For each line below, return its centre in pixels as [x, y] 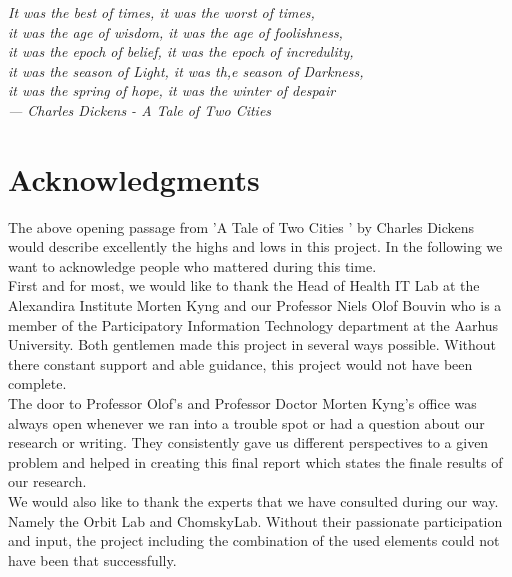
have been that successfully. [92, 559]
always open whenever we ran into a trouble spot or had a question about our [246, 422]
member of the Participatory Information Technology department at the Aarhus [253, 324]
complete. [37, 383]
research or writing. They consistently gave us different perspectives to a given [248, 442]
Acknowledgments [134, 178]
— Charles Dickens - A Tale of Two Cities [140, 109]
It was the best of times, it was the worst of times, [161, 12]
